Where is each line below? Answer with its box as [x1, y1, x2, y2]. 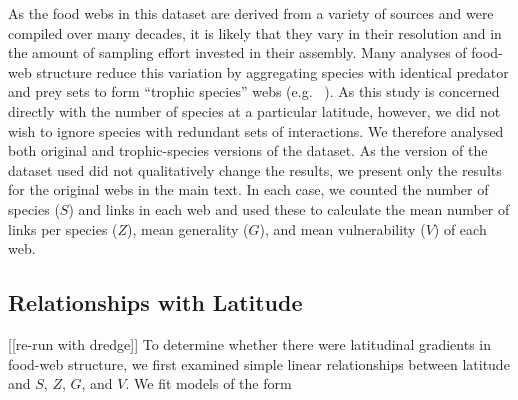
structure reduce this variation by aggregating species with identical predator [36, 61, 509, 82]
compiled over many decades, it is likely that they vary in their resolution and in [8, 22, 502, 43]
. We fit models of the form [125, 373, 292, 394]
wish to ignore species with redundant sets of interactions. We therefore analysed [8, 120, 504, 141]
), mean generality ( [127, 218, 249, 239]
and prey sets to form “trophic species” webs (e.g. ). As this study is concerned [8, 81, 500, 102]
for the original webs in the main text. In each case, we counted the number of [8, 179, 489, 200]
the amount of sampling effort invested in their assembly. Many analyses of [8, 42, 467, 63]
